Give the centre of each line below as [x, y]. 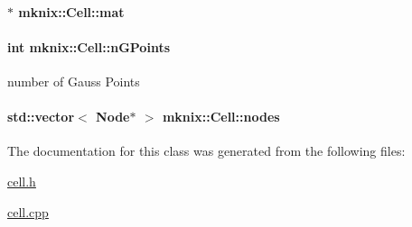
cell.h [22, 181]
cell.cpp [28, 211]
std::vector [41, 117]
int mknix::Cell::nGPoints [89, 46]
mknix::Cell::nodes [221, 117]
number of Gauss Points [74, 81]
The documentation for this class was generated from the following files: [206, 151]
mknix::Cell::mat [71, 11]
